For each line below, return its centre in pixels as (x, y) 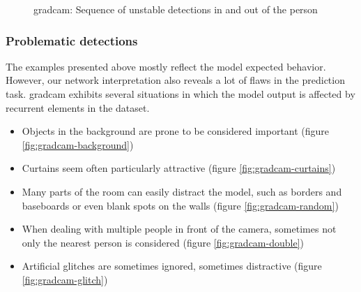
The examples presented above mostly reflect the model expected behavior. (166, 66)
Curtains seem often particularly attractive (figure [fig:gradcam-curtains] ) (179, 168)
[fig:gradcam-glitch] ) (65, 279)
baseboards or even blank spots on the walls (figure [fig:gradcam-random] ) (180, 205)
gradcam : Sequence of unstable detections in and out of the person (176, 9)
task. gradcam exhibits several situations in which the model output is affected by (180, 94)
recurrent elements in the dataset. (78, 107)
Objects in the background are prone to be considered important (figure (176, 131)
